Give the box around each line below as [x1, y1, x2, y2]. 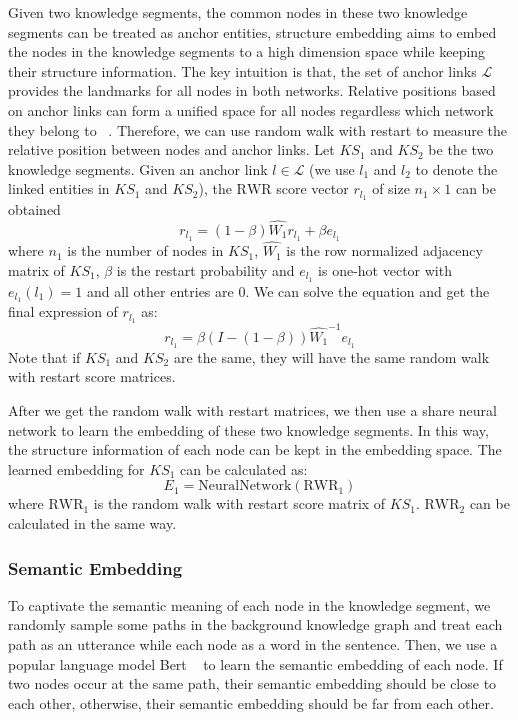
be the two [428, 139, 494, 160]
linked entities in [8, 178, 110, 199]
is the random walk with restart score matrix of [93, 493, 386, 514]
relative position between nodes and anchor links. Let [8, 139, 335, 160]
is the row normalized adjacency [286, 240, 483, 261]
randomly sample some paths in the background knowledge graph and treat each [8, 614, 503, 635]
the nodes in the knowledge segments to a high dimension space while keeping [8, 41, 486, 62]
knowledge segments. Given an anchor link [8, 158, 268, 179]
